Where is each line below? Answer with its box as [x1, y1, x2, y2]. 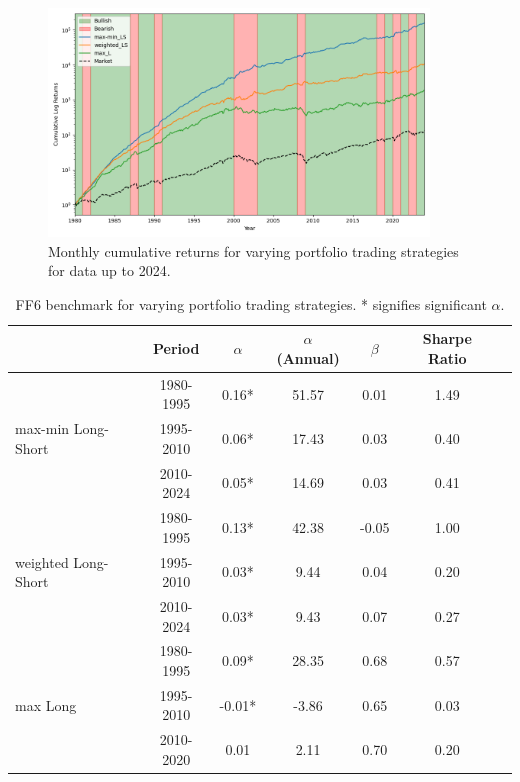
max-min [15, 418, 70, 439]
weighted [15, 551, 69, 572]
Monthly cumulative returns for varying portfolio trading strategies [48, 240, 459, 261]
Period [152, 338, 200, 359]
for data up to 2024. [48, 260, 171, 281]
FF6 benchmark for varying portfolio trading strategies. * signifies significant [15, 293, 487, 314]
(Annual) [276, 347, 340, 368]
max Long [15, 694, 77, 715]
